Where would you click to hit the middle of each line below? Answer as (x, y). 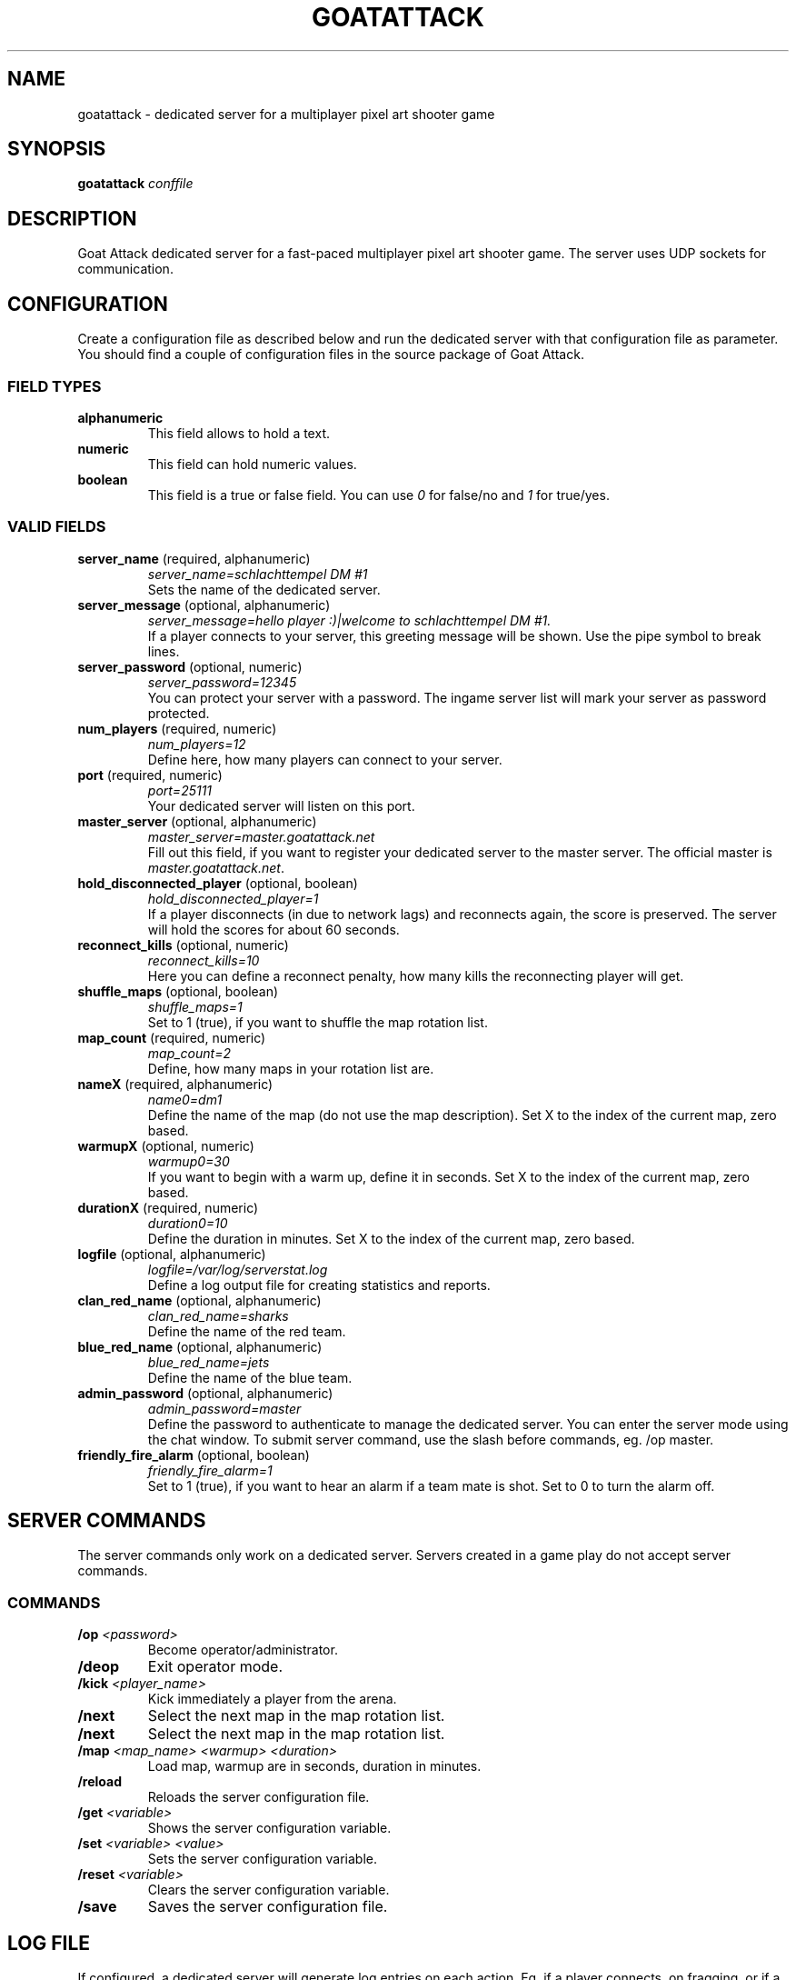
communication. (125, 269)
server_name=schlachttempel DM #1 (258, 574)
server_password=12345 (222, 682)
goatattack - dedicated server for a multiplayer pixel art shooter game (286, 114)
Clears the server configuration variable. (269, 1890)
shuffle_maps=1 (195, 1006)
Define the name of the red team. (247, 1331)
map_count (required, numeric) (172, 1037)
